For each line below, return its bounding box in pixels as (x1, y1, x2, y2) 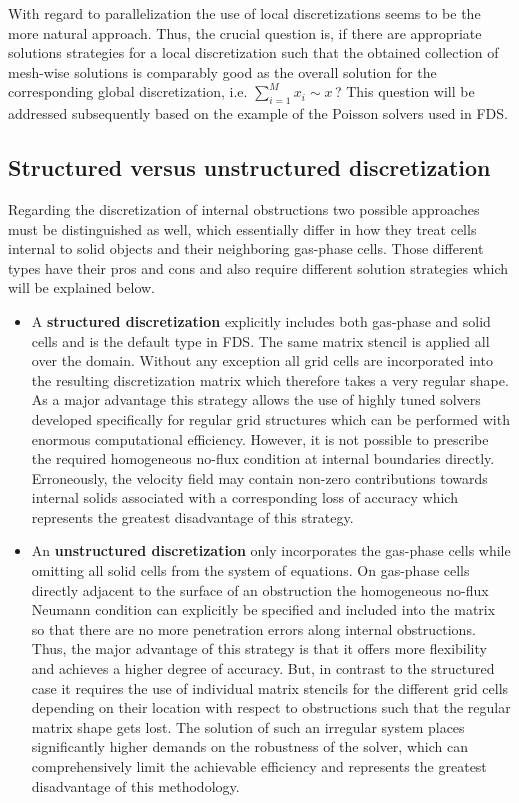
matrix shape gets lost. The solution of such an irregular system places (31, 716, 465, 737)
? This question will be (334, 81, 475, 102)
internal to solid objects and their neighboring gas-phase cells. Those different (8, 238, 484, 259)
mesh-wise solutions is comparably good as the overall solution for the (8, 61, 437, 82)
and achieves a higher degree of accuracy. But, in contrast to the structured (31, 658, 495, 679)
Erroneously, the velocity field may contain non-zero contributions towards (31, 467, 488, 488)
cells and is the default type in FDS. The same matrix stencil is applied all (31, 330, 490, 351)
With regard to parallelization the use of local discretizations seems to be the (8, 3, 481, 23)
